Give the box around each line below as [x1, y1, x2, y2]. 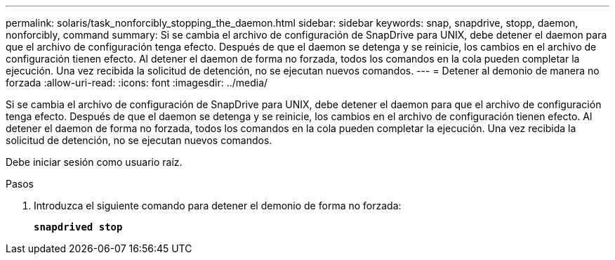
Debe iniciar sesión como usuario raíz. [6, 156, 183, 168]
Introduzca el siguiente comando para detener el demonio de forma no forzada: [34, 200, 402, 212]
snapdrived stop [34, 221, 123, 233]
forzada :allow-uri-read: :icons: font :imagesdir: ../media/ [6, 77, 268, 89]
